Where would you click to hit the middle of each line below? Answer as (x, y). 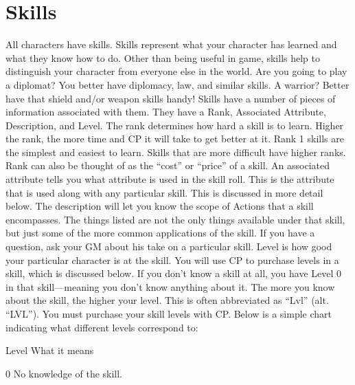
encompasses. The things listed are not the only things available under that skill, (175, 219)
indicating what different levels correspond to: (102, 327)
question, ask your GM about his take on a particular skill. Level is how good (169, 246)
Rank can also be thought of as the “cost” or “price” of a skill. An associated (168, 165)
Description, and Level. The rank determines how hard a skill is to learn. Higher (175, 125)
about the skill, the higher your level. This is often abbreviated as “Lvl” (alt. (167, 300)
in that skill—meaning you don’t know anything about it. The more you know (170, 286)
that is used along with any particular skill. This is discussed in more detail (164, 192)
